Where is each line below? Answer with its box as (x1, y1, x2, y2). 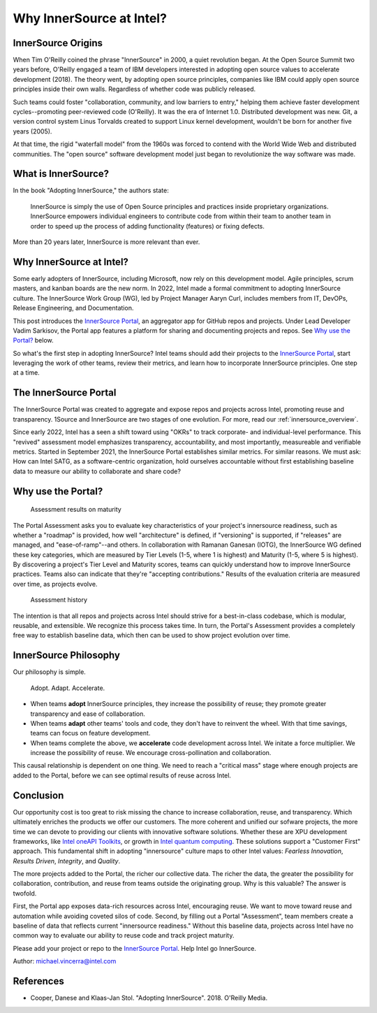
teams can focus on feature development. (30, 729, 151, 738)
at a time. (13, 368, 40, 377)
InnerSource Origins (13, 37, 103, 49)
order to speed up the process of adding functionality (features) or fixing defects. (30, 222, 265, 230)
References (13, 975, 64, 987)
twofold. (13, 889, 37, 898)
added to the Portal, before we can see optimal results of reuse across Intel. (13, 771, 232, 779)
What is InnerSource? (13, 168, 110, 180)
